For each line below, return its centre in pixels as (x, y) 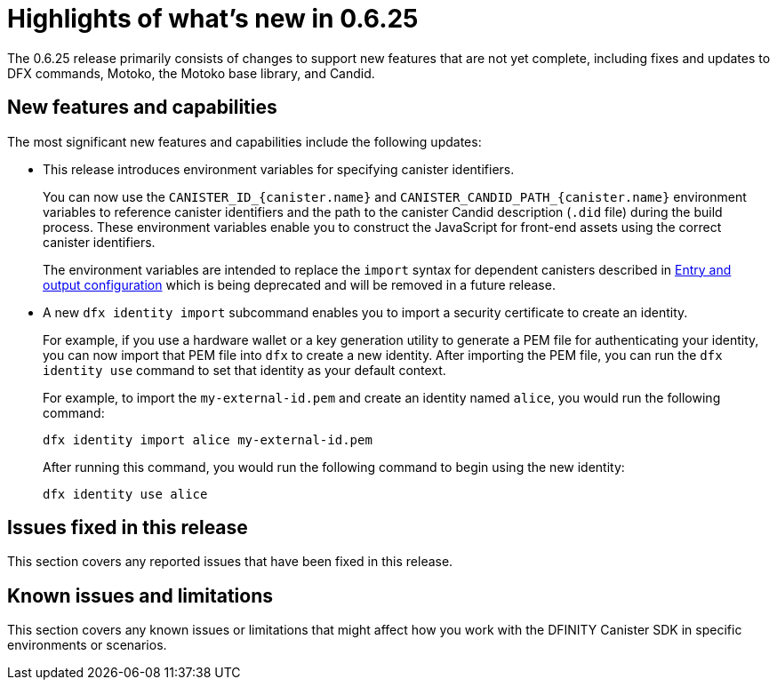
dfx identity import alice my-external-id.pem (208, 439)
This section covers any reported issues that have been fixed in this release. (230, 562)
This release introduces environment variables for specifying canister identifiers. (279, 169)
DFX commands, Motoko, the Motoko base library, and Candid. (191, 73)
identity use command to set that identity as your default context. (244, 370)
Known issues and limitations (140, 595)
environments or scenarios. (87, 645)
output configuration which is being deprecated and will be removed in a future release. (299, 284)
